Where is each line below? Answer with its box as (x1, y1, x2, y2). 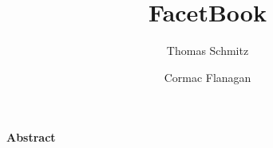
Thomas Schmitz (166, 42, 249, 59)
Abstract (6, 129, 56, 146)
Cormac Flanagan (164, 68, 251, 85)
